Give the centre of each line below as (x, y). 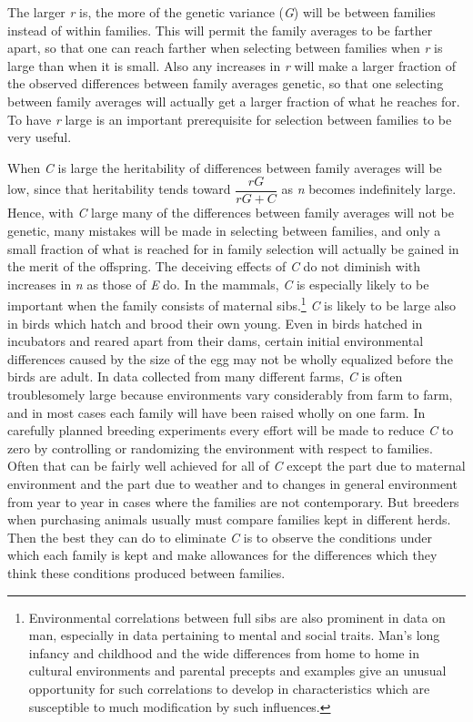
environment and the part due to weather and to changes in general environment (232, 483)
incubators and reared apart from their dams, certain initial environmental (216, 341)
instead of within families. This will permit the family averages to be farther (220, 30)
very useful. (40, 137)
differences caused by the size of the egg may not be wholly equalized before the (230, 358)
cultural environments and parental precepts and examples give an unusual (237, 671)
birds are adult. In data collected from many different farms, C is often (205, 376)
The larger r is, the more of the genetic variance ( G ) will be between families (221, 12)
